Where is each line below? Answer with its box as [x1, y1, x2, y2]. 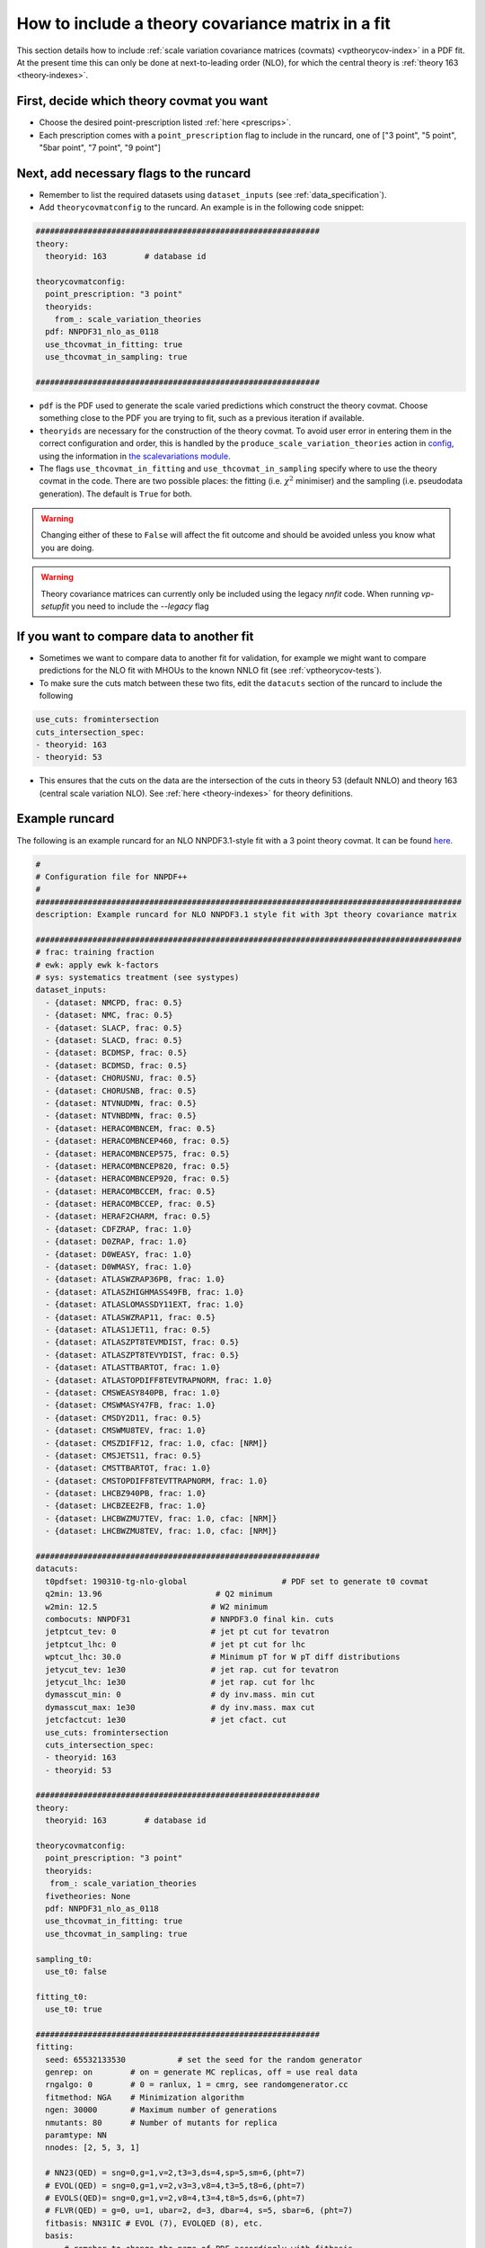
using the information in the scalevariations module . [39, 450, 231, 461]
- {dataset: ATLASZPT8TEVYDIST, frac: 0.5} [45, 1350, 240, 1360]
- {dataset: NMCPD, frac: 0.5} [45, 997, 183, 1007]
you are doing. [40, 542, 94, 553]
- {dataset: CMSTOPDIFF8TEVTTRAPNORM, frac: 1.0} [45, 1476, 269, 1485]
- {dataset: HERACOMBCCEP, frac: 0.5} [45, 1199, 216, 1209]
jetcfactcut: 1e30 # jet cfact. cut [45, 1715, 287, 1726]
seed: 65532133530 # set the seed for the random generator [45, 2055, 363, 2065]
